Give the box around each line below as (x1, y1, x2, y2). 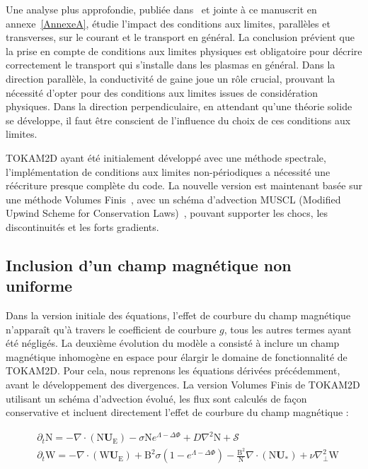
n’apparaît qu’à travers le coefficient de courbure (6, 321, 217, 336)
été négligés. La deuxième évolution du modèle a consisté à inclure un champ (6, 336, 340, 350)
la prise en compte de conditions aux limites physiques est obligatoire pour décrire (6, 43, 362, 58)
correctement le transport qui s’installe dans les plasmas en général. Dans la (6, 57, 335, 72)
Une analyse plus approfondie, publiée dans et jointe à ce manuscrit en (6, 2, 317, 16)
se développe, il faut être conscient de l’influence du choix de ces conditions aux (6, 112, 351, 127)
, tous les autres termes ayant (224, 321, 352, 336)
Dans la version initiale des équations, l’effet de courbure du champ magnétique (6, 308, 351, 323)
